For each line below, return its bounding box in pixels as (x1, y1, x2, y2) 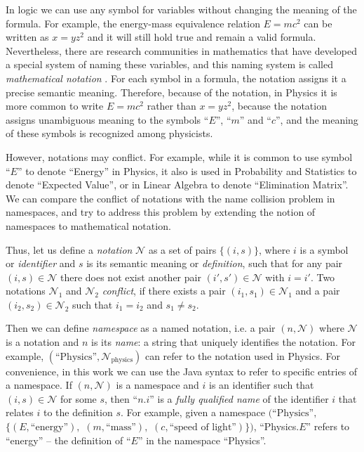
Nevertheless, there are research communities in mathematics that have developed (6, 43, 358, 58)
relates (6, 405, 34, 420)
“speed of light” (169, 422, 236, 433)
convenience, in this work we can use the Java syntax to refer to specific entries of (6, 363, 358, 378)
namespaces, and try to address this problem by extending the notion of (6, 205, 316, 219)
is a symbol (299, 242, 349, 257)
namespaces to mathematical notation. (6, 218, 171, 233)
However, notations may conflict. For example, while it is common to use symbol (6, 149, 353, 164)
